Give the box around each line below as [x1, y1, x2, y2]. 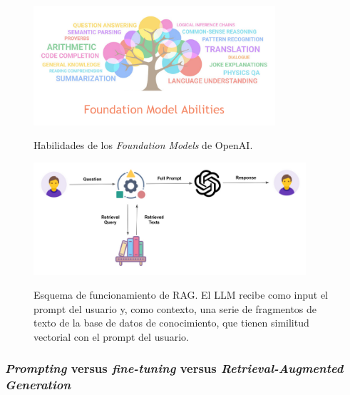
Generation [5, 376, 71, 394]
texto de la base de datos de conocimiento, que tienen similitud [34, 315, 309, 330]
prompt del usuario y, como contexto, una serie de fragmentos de [34, 301, 317, 316]
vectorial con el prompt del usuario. [34, 329, 189, 344]
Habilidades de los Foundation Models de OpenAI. [34, 138, 253, 153]
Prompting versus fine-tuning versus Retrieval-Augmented [5, 359, 344, 377]
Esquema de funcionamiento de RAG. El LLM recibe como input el [34, 287, 329, 302]
